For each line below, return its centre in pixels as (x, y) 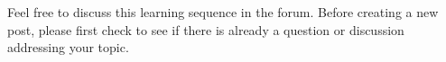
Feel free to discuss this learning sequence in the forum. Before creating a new (223, 12)
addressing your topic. (68, 47)
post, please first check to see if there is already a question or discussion (206, 29)
